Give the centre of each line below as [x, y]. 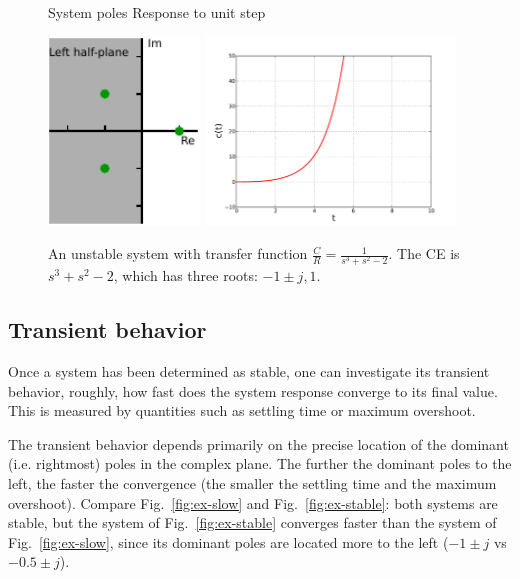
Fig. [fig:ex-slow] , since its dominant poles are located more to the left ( [228, 541]
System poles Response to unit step [157, 12]
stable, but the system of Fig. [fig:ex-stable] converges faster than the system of [252, 522]
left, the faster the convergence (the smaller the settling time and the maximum [252, 483]
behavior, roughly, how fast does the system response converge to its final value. [253, 390]
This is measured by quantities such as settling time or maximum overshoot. [242, 410]
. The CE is [424, 253]
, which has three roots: [185, 275]
